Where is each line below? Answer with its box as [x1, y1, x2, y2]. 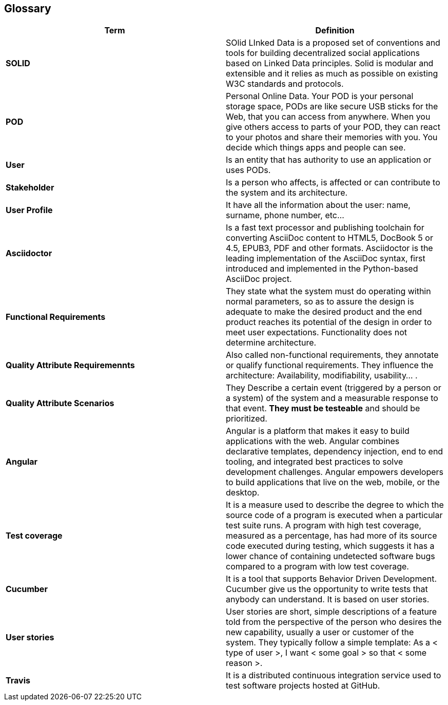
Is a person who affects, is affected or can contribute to [226, 177, 440, 188]
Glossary [4, 2, 51, 15]
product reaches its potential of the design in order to [226, 317, 432, 328]
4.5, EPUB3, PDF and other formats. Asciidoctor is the [226, 243, 433, 254]
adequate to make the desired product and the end [226, 307, 422, 317]
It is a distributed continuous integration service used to [226, 670, 441, 681]
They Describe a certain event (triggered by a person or [226, 383, 441, 393]
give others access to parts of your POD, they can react [226, 122, 440, 132]
